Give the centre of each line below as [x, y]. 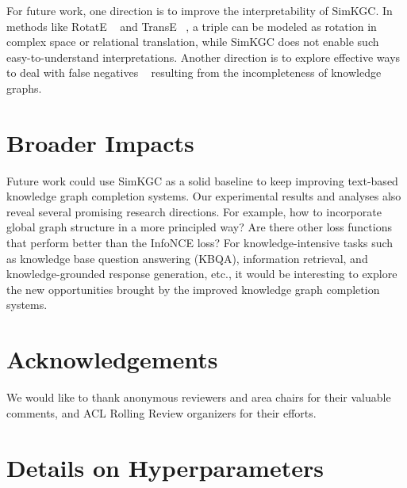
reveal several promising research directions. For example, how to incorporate [194, 211]
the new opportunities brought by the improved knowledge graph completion [193, 289]
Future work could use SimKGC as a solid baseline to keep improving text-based [202, 180]
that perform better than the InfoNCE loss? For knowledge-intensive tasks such [200, 243]
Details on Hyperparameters [165, 467]
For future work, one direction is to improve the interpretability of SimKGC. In [200, 10]
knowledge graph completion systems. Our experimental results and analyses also [204, 196]
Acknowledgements [112, 359]
